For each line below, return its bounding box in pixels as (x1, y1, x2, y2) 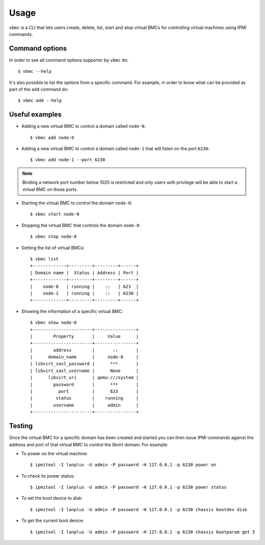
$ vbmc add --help (18, 98, 62, 103)
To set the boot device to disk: (21, 495, 83, 501)
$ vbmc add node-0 (30, 135, 75, 140)
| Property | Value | (30, 333, 139, 339)
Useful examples (9, 111, 62, 119)
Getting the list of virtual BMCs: (21, 245, 85, 251)
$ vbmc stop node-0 (30, 234, 77, 239)
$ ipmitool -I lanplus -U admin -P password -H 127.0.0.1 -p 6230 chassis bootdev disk (30, 507, 248, 512)
